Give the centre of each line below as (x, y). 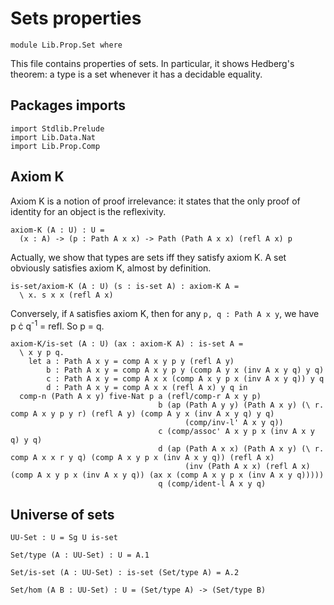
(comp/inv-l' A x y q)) (234, 423)
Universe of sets (62, 514)
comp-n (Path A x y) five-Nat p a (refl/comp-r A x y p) (140, 397)
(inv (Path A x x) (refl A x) (247, 467)
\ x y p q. (42, 353)
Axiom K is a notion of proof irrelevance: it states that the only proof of (155, 201)
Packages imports (68, 105)
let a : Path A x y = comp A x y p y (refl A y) (131, 362)
